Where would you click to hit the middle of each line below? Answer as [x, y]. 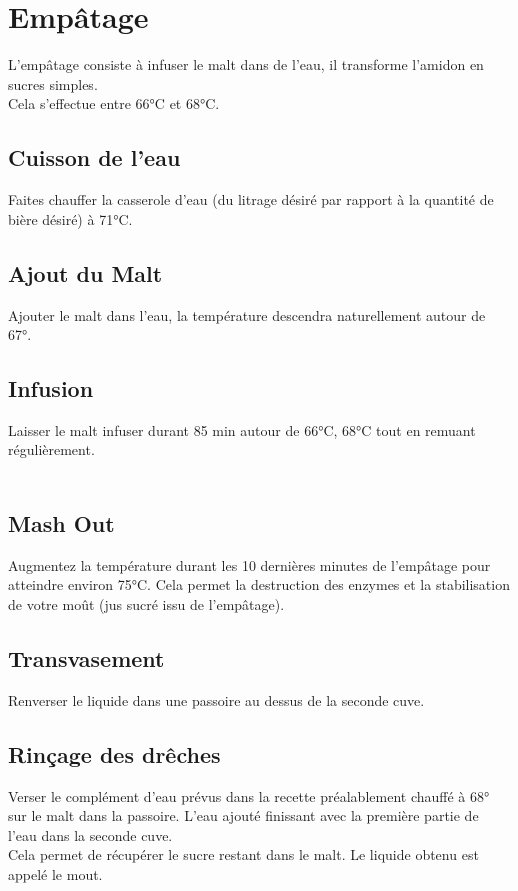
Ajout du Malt [85, 272]
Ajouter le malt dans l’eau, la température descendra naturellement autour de [247, 314]
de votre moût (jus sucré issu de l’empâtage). [146, 604]
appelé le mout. [55, 874]
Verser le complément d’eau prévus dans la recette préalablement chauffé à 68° [249, 795]
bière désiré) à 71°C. [70, 218]
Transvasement [86, 658]
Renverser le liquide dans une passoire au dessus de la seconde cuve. [216, 699]
